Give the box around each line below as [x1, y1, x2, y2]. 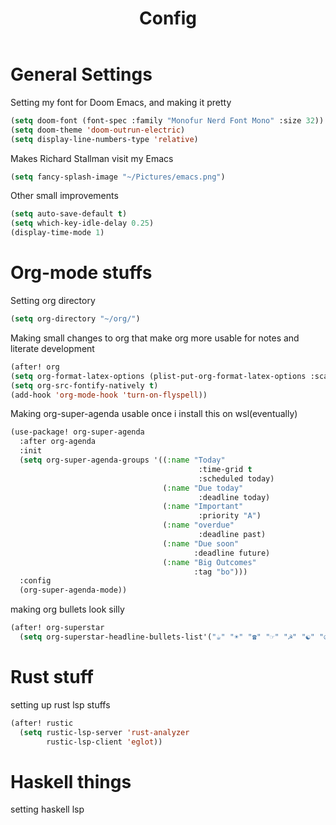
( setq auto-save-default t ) [10, 209, 128, 219]
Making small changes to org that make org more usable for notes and [10, 332, 300, 344]
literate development [10, 342, 95, 354]
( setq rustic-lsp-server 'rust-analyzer [19, 727, 190, 737]
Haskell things [10, 770, 132, 793]
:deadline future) [193, 548, 271, 558]
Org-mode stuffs [10, 262, 153, 284]
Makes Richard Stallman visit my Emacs [10, 152, 174, 164]
